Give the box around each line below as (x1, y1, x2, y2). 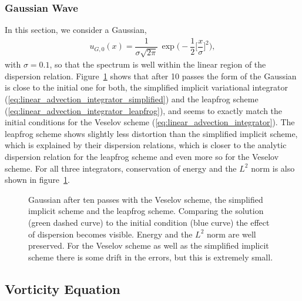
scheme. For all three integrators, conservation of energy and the (5, 162, 237, 174)
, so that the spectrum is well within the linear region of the (49, 58, 266, 71)
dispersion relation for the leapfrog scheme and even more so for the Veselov (5, 150, 279, 163)
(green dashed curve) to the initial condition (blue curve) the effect (28, 216, 270, 229)
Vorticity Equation (5, 279, 120, 297)
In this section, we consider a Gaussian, (5, 24, 147, 36)
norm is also (251, 162, 295, 174)
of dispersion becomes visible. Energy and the (28, 228, 193, 240)
